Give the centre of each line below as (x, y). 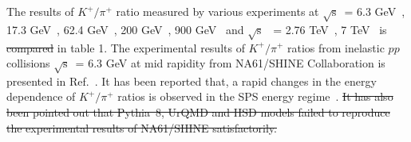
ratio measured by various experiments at (217, 11)
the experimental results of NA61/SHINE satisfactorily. (142, 127)
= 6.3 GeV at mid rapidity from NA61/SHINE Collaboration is (230, 63)
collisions (28, 63)
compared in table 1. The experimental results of (126, 47)
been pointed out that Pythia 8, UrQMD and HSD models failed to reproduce (198, 112)
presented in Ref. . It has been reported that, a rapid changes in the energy (192, 81)
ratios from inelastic (336, 47)
